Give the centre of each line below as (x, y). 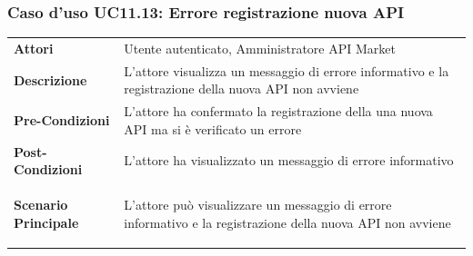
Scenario (41, 205)
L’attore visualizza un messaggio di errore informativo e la (287, 70)
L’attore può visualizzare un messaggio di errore (258, 205)
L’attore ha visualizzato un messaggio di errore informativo (289, 160)
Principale (46, 222)
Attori (34, 48)
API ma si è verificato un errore (213, 128)
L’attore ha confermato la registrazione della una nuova (278, 111)
